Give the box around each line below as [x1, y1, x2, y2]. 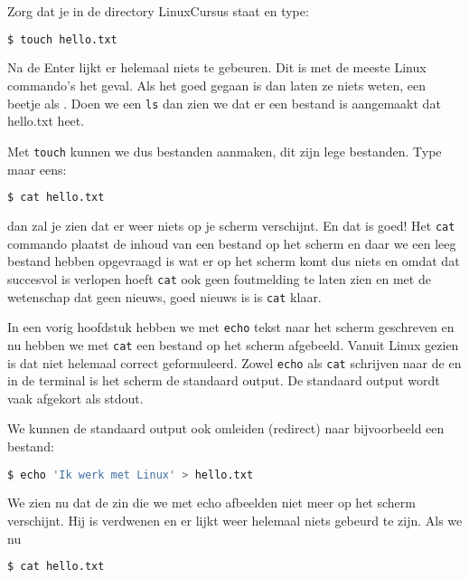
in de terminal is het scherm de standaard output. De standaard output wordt [7, 371, 440, 390]
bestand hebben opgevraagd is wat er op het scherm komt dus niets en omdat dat [7, 252, 460, 271]
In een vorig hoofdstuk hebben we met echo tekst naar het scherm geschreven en [7, 318, 455, 337]
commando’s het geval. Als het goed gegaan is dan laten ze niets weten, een [7, 76, 427, 95]
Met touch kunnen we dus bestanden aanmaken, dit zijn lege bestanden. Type [7, 141, 442, 160]
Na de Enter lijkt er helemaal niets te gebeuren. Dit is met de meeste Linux [7, 58, 427, 77]
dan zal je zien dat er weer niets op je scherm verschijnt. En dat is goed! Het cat [7, 216, 455, 235]
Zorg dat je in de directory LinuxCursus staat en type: [7, 2, 309, 20]
